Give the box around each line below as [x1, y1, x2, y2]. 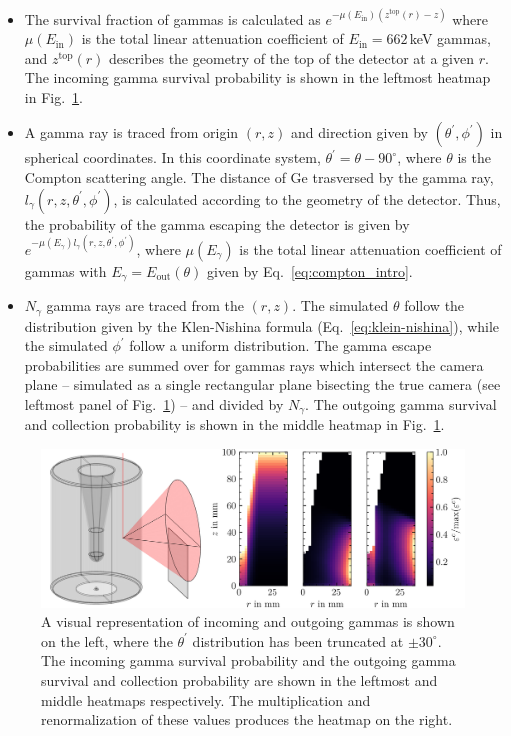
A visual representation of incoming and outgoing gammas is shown [41, 611, 455, 632]
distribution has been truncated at [192, 630, 404, 651]
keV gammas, [409, 28, 491, 49]
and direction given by [291, 122, 428, 143]
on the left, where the [41, 630, 173, 651]
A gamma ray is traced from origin [24, 122, 239, 143]
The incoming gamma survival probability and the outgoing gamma [41, 650, 456, 671]
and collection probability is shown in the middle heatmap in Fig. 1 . [24, 414, 445, 435]
